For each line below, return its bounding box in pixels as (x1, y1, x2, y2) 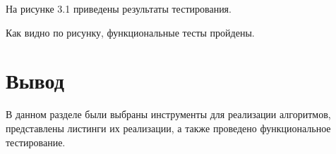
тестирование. (6, 134, 66, 149)
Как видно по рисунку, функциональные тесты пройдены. (6, 25, 255, 39)
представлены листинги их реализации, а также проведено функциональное (6, 120, 331, 135)
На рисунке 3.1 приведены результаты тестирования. (6, 1, 232, 15)
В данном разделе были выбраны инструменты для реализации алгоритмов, (6, 107, 331, 122)
